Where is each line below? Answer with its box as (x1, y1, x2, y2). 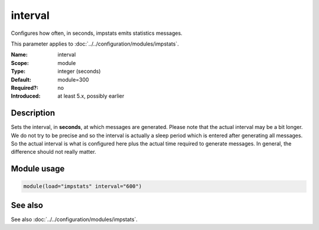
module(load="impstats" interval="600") (23, 183, 142, 190)
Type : (11, 68, 26, 75)
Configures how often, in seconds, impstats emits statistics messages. (11, 30, 183, 37)
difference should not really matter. (11, 148, 97, 156)
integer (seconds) (57, 68, 101, 75)
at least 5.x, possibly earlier (57, 92, 125, 100)
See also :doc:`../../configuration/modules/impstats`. (11, 216, 138, 223)
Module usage (11, 164, 65, 174)
